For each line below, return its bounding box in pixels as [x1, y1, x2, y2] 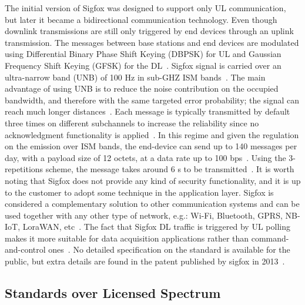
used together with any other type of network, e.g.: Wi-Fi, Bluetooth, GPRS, [5, 209, 283, 221]
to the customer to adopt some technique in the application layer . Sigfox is [5, 186, 274, 198]
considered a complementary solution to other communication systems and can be [5, 197, 300, 210]
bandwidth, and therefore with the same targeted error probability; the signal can [5, 93, 299, 106]
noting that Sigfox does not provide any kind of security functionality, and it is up [5, 174, 301, 186]
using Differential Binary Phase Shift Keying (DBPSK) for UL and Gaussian [5, 48, 281, 60]
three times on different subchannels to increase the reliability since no [5, 116, 259, 129]
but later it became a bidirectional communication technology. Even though [5, 13, 277, 25]
